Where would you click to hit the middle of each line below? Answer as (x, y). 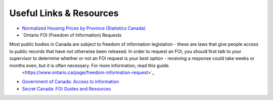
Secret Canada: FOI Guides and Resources (66, 88)
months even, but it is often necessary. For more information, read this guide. (90, 65)
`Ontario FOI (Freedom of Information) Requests (72, 35)
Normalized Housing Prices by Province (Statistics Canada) (84, 28)
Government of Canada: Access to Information (71, 82)
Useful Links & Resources (64, 13)
